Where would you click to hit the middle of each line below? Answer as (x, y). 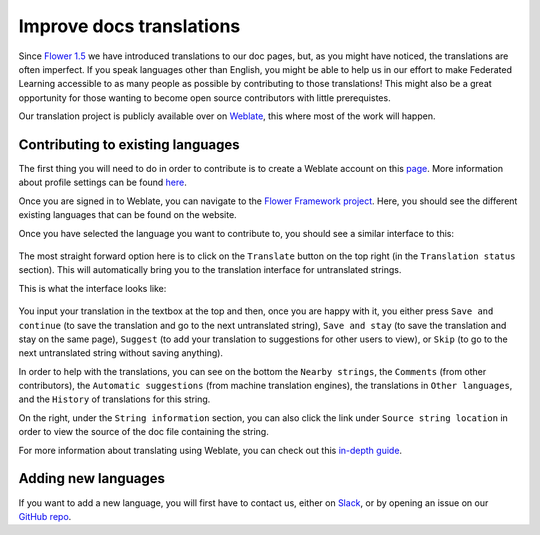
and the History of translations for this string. (114, 399)
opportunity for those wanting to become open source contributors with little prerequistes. (204, 97)
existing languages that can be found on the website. (127, 215)
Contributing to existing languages (129, 144)
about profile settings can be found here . (102, 182)
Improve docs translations (129, 26)
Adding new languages (91, 478)
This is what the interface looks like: (92, 288)
